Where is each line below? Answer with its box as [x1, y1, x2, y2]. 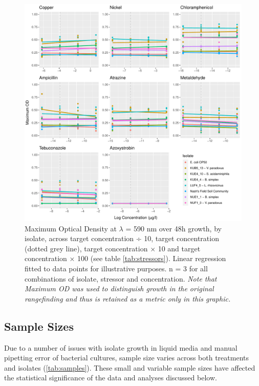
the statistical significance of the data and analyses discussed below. [4, 372, 217, 383]
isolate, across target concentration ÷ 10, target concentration [25, 233, 219, 244]
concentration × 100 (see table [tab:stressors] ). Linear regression [25, 253, 226, 264]
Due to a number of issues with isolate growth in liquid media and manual [4, 342, 238, 353]
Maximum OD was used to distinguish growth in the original [25, 283, 214, 294]
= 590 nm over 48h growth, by [125, 223, 222, 233]
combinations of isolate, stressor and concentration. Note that [25, 273, 217, 284]
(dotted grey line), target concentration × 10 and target [25, 243, 201, 253]
